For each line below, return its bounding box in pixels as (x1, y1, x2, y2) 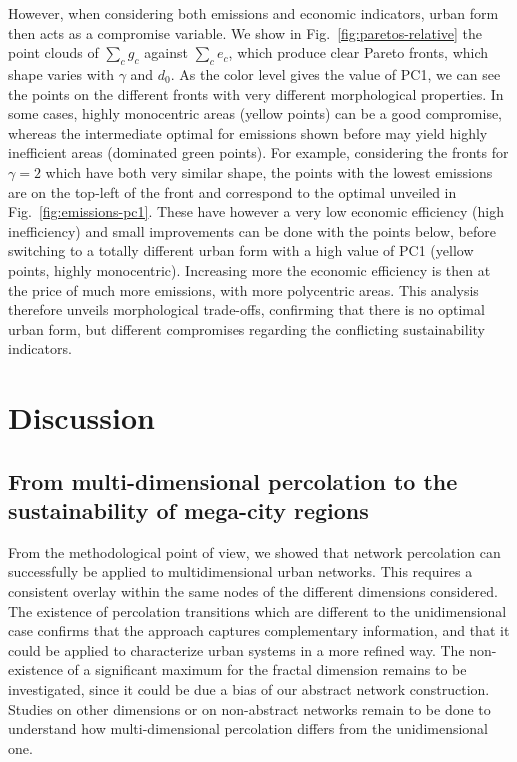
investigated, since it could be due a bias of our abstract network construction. (8, 679, 490, 700)
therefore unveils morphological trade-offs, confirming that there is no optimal (8, 299, 485, 320)
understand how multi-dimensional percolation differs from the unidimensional (8, 718, 489, 739)
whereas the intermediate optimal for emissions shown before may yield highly (8, 122, 488, 143)
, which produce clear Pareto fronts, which (228, 42, 489, 63)
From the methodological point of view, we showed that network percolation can (8, 541, 501, 562)
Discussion (8, 397, 155, 438)
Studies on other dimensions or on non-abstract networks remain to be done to (8, 698, 491, 719)
